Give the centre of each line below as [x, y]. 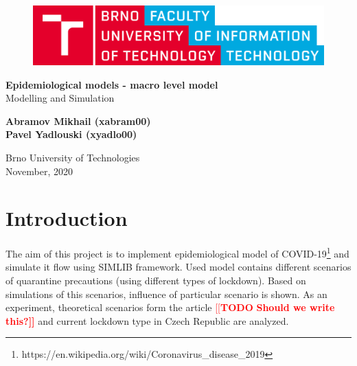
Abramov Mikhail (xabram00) [78, 121]
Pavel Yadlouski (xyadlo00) [71, 134]
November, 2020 [39, 171]
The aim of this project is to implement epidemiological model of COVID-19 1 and [177, 252]
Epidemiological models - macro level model [112, 84]
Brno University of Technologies [73, 157]
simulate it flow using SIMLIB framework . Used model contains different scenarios [178, 267]
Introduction [67, 218]
